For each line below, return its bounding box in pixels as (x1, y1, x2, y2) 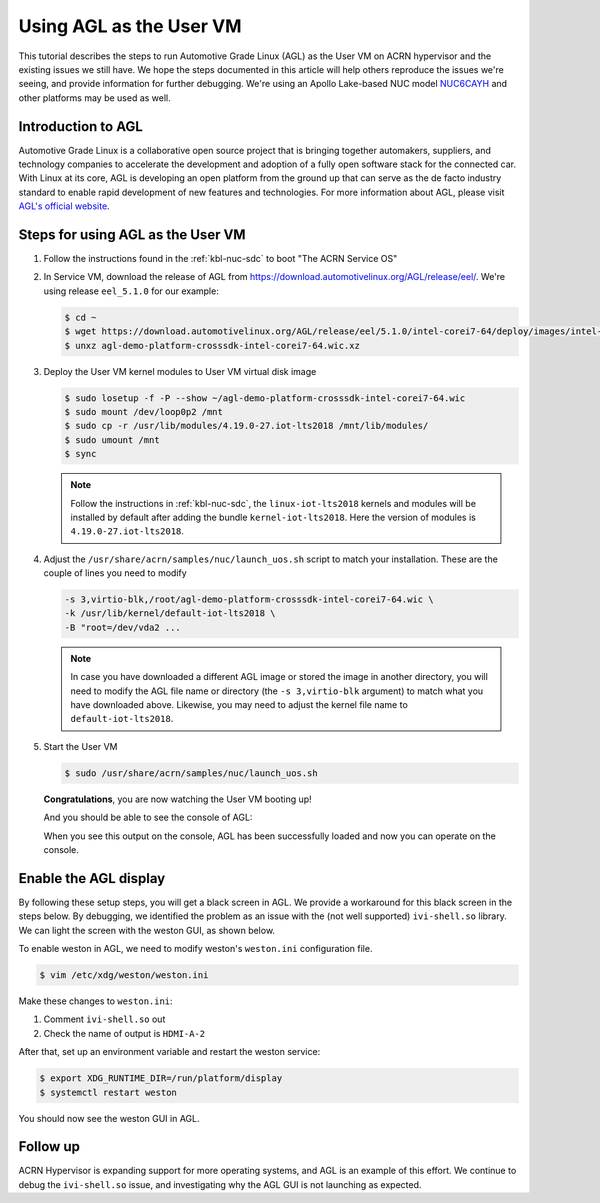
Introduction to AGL (18, 118, 144, 135)
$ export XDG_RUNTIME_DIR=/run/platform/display (39, 1073, 283, 1084)
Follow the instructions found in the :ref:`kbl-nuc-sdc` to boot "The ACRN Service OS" (43, 253, 398, 265)
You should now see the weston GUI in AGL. (18, 1112, 200, 1124)
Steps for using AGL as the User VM (18, 226, 246, 243)
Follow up (18, 1138, 80, 1155)
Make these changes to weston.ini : (18, 995, 174, 1007)
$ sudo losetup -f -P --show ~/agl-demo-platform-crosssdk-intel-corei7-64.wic (64, 392, 466, 404)
